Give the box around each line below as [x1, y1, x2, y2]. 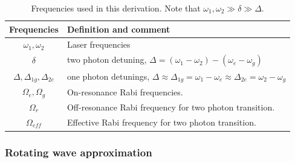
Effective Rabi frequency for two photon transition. [66, 116, 256, 129]
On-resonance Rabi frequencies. [66, 85, 183, 98]
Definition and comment [66, 22, 170, 35]
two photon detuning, [66, 53, 147, 66]
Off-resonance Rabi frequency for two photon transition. [66, 100, 275, 113]
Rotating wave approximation [5, 144, 152, 159]
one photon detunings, [66, 69, 150, 82]
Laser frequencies [66, 38, 131, 51]
